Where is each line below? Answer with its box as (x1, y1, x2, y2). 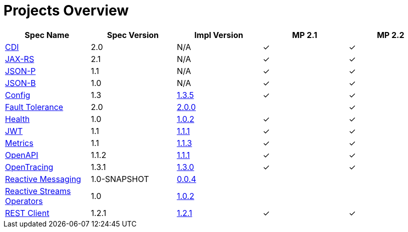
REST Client (5, 207, 50, 218)
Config (5, 89, 31, 100)
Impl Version (194, 29, 243, 40)
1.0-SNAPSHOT (91, 173, 149, 184)
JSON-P (5, 65, 36, 76)
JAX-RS (5, 53, 35, 64)
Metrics (5, 137, 34, 148)
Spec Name (25, 29, 70, 40)
